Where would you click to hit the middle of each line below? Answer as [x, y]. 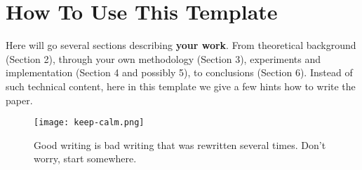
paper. [19, 100]
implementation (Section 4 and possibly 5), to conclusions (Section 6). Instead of [179, 72]
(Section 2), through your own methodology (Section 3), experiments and [163, 58]
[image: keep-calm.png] [89, 123]
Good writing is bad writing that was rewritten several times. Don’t [180, 144]
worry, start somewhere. [85, 158]
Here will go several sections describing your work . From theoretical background [181, 45]
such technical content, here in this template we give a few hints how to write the [181, 86]
